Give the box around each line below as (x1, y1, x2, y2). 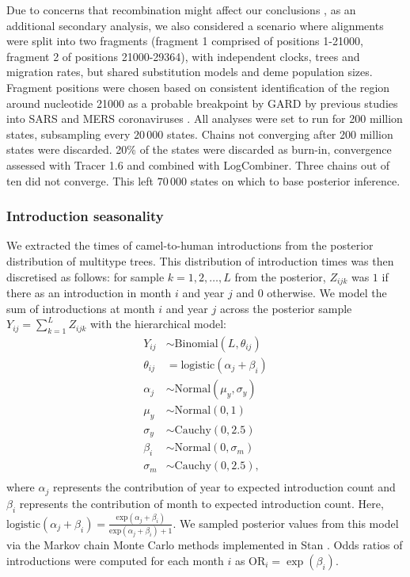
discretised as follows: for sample (6, 268, 165, 285)
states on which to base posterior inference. (190, 172, 401, 189)
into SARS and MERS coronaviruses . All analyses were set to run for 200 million (6, 110, 403, 127)
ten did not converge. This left (6, 172, 154, 189)
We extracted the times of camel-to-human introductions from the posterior (6, 237, 374, 254)
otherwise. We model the (267, 284, 387, 300)
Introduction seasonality (6, 206, 164, 226)
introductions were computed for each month (6, 552, 224, 568)
